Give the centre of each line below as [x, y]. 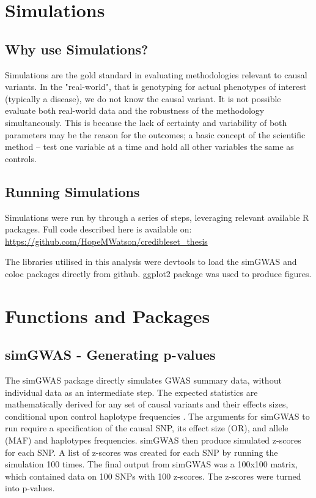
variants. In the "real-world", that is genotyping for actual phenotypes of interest [156, 87]
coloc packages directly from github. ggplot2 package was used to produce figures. [158, 273]
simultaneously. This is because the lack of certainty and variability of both [146, 122]
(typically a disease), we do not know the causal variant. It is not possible [143, 98]
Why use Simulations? [77, 49]
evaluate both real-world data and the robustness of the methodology [135, 110]
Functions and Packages [108, 315]
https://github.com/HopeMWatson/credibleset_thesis [106, 241]
